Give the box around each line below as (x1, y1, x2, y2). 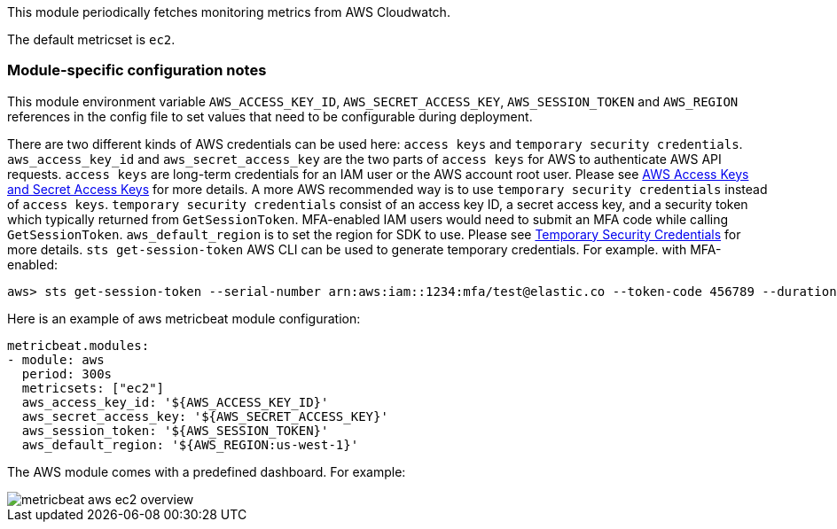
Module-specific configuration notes (7, 61, 267, 80)
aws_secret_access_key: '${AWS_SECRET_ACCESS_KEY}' (21, 408, 388, 424)
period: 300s (21, 366, 113, 381)
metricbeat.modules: (7, 338, 150, 353)
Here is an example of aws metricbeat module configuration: (7, 310, 361, 326)
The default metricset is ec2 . (7, 32, 176, 47)
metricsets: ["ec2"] (21, 380, 165, 395)
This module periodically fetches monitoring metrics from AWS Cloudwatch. (7, 4, 450, 19)
